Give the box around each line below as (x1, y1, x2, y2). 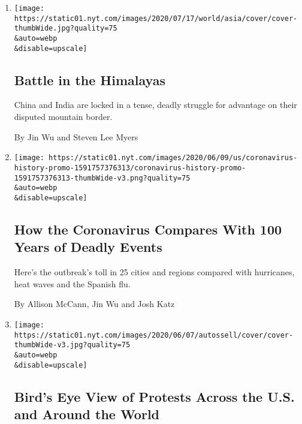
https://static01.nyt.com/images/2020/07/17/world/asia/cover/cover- (14, 14, 298, 23)
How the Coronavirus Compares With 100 (14, 219, 282, 238)
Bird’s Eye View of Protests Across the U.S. (14, 387, 295, 405)
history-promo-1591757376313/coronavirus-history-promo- (14, 163, 246, 172)
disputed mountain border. (14, 110, 113, 123)
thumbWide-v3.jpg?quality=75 (14, 341, 131, 350)
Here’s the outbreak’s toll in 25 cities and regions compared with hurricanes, (14, 266, 295, 278)
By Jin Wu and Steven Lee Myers (14, 130, 138, 143)
